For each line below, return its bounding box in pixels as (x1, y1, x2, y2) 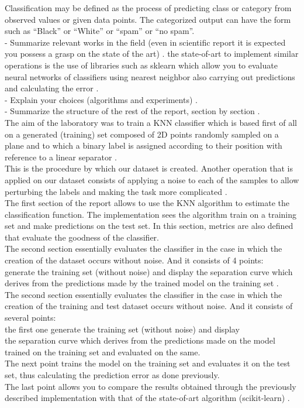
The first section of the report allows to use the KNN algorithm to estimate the (5, 197, 289, 209)
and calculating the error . (5, 82, 99, 94)
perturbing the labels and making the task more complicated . (5, 185, 227, 197)
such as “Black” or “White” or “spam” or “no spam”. (5, 25, 195, 37)
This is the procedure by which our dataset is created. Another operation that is (5, 162, 293, 174)
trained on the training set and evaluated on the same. (5, 345, 201, 358)
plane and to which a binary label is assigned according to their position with (5, 139, 282, 152)
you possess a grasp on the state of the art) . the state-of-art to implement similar (5, 47, 299, 60)
